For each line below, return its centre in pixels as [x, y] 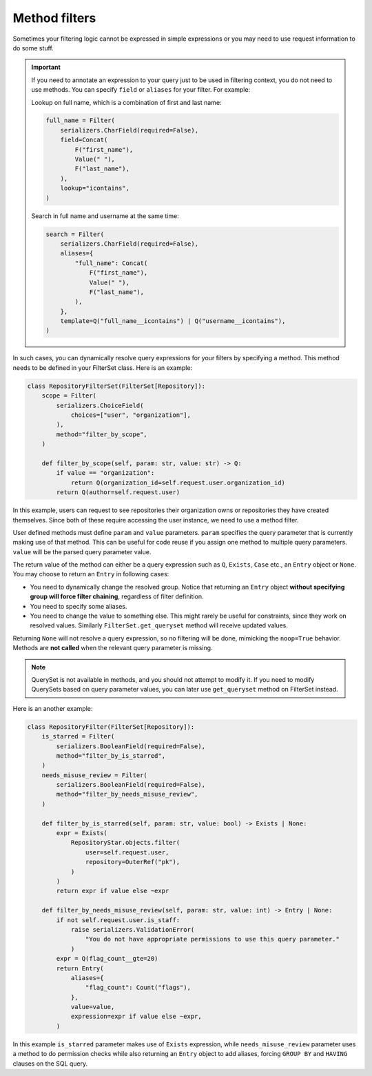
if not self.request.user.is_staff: [118, 920]
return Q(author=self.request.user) [118, 492]
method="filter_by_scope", [102, 434]
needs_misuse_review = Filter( [94, 775]
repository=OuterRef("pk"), [133, 862]
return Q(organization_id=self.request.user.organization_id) [178, 482]
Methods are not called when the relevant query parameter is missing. [113, 648]
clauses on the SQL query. [50, 1064]
